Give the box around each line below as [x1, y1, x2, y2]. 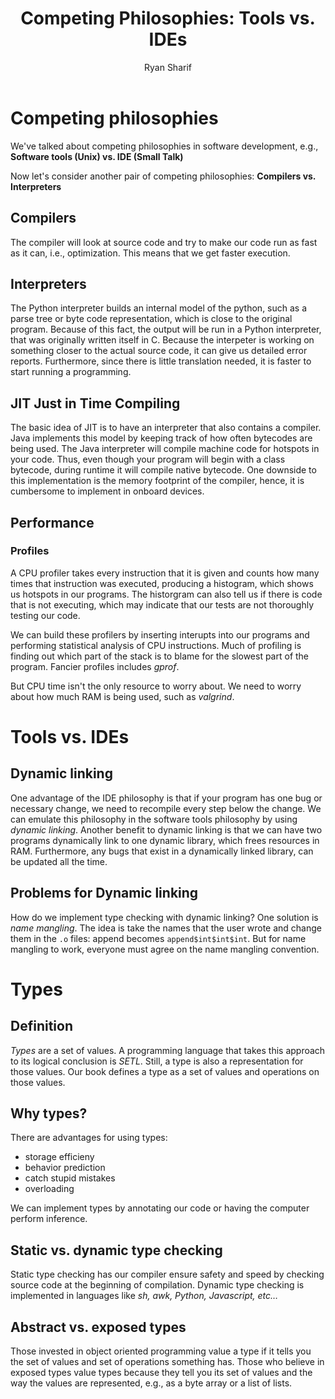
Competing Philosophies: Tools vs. [20, 7, 316, 30]
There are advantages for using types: [10, 1132, 168, 1144]
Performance [10, 514, 95, 531]
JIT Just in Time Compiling [10, 395, 181, 412]
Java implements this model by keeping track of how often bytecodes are [10, 432, 313, 444]
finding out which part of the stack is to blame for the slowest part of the [10, 650, 310, 662]
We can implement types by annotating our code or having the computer [10, 1202, 310, 1214]
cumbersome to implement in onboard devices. [10, 485, 205, 497]
